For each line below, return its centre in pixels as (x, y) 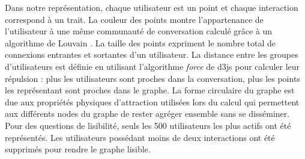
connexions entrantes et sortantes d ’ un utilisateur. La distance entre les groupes (152, 55)
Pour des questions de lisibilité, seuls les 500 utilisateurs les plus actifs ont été (148, 125)
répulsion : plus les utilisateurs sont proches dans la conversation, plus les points (152, 78)
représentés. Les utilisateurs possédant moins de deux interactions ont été (140, 137)
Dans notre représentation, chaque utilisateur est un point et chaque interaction (152, 7)
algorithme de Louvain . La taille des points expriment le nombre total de (140, 42)
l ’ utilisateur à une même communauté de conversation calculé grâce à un (139, 31)
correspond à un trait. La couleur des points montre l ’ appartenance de (134, 19)
